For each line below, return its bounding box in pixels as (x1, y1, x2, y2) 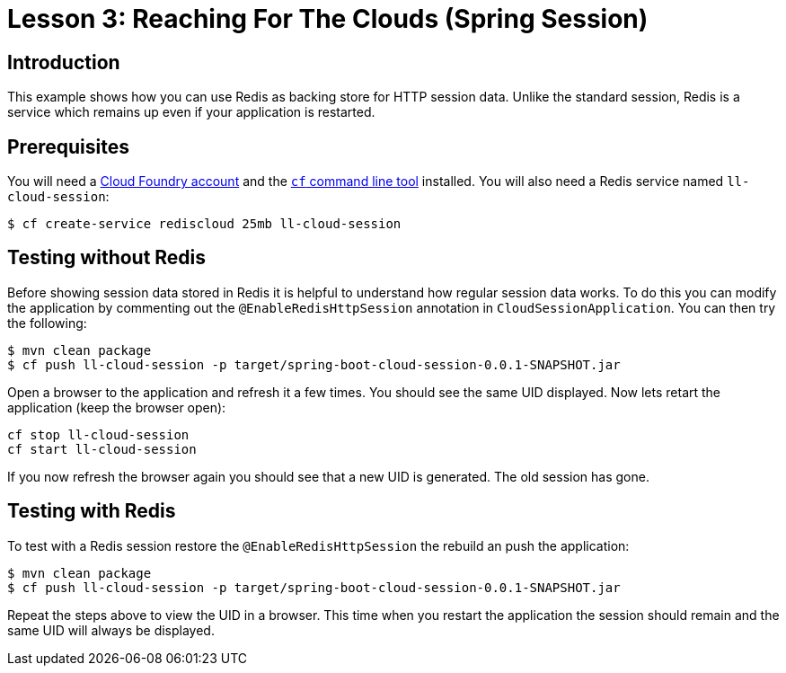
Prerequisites (7, 135, 129, 158)
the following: (7, 314, 87, 331)
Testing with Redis (7, 500, 176, 523)
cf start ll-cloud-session (7, 441, 197, 456)
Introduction (7, 50, 120, 74)
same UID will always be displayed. (7, 622, 215, 638)
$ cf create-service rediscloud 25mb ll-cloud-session (7, 217, 402, 232)
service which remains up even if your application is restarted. (7, 104, 375, 120)
